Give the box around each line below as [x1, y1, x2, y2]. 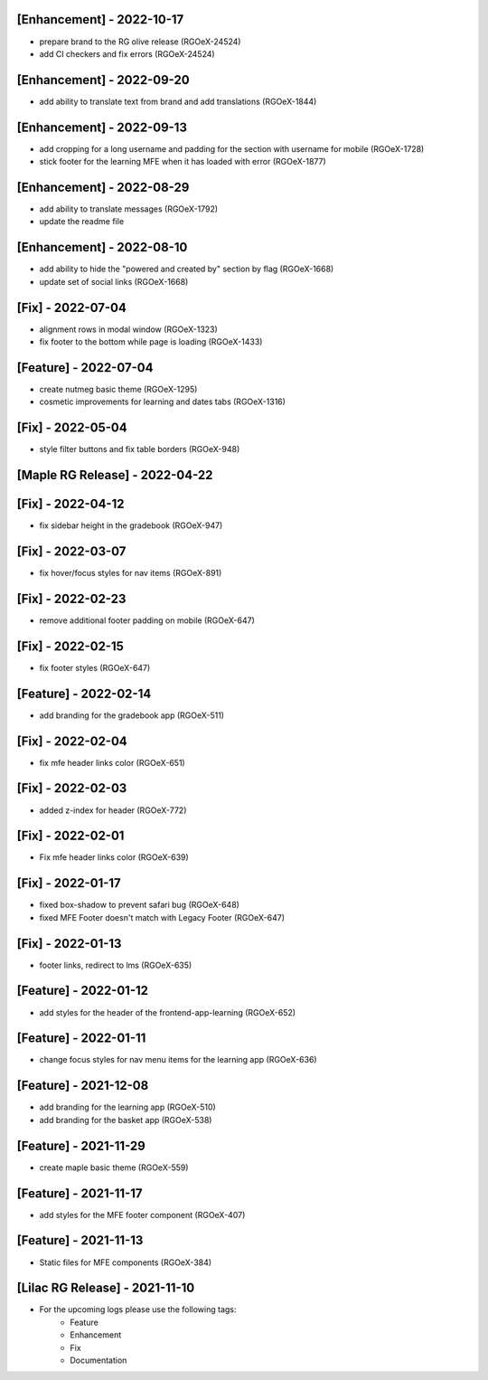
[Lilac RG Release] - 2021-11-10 [16, 1281, 195, 1296]
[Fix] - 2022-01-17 [16, 875, 121, 891]
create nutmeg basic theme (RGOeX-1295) [39, 383, 198, 394]
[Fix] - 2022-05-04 [16, 421, 127, 436]
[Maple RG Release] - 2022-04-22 [16, 468, 213, 483]
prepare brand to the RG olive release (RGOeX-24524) [39, 36, 241, 47]
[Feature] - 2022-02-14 [16, 685, 152, 701]
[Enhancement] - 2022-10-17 [16, 12, 184, 27]
